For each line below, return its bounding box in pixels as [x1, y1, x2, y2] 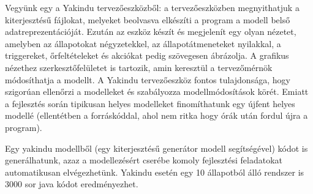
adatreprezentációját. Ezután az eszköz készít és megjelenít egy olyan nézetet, [5, 25, 296, 38]
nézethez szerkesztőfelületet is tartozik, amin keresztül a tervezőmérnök [5, 61, 273, 73]
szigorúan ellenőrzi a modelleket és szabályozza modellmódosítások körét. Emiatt [5, 85, 309, 98]
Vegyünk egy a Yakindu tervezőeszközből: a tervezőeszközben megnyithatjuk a [5, 1, 300, 13]
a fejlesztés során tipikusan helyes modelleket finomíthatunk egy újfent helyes [5, 97, 295, 110]
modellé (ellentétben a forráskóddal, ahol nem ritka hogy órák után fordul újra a [5, 109, 308, 122]
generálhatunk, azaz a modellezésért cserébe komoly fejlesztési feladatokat [5, 154, 283, 166]
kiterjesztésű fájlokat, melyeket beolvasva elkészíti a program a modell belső [5, 13, 290, 26]
